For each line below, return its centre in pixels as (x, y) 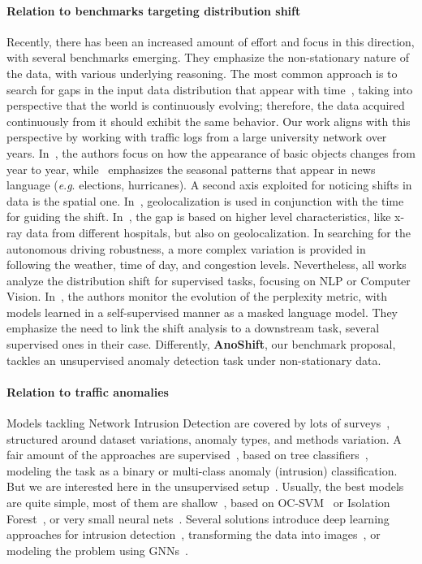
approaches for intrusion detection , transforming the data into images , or (194, 534)
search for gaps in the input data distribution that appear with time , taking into (210, 89)
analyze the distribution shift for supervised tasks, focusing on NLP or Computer (209, 280)
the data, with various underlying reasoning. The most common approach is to (202, 73)
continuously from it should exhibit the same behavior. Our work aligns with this (209, 121)
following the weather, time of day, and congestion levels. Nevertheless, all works (207, 265)
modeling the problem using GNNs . (97, 550)
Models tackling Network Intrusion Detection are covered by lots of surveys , (198, 423)
